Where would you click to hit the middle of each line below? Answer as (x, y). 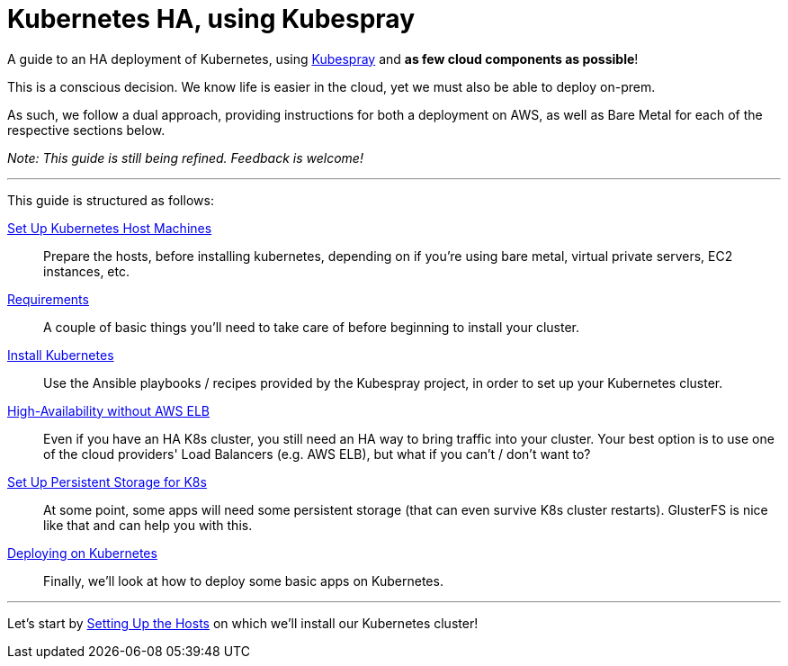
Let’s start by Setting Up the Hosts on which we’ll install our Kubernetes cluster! (243, 623)
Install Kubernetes (61, 355)
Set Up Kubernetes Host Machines (110, 228)
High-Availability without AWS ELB (109, 410)
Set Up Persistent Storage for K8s (107, 481)
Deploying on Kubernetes (82, 553)
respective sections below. (86, 130)
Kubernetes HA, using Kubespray (211, 19)
